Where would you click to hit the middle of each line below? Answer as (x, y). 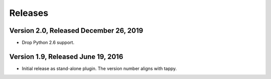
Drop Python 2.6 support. (48, 43)
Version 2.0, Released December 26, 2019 (76, 31)
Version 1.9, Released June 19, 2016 (66, 56)
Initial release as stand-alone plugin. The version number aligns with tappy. (99, 68)
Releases (29, 13)
